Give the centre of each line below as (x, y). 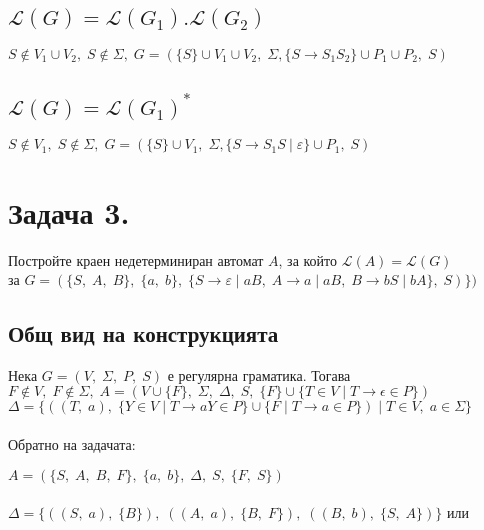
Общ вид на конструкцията (143, 333)
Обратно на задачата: (72, 444)
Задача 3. (69, 211)
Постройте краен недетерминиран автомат (136, 259)
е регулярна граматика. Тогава (259, 374)
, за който (308, 259)
